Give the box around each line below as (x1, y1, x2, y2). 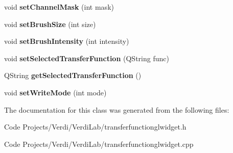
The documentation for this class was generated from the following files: (4, 104, 229, 115)
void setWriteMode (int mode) (4, 87, 107, 97)
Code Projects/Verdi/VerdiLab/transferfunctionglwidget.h (4, 121, 187, 132)
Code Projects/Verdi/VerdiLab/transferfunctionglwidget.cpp (4, 138, 194, 149)
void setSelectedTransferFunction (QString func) (4, 53, 169, 63)
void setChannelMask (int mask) (4, 2, 114, 12)
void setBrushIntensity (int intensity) (4, 36, 129, 46)
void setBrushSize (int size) (4, 18, 96, 29)
